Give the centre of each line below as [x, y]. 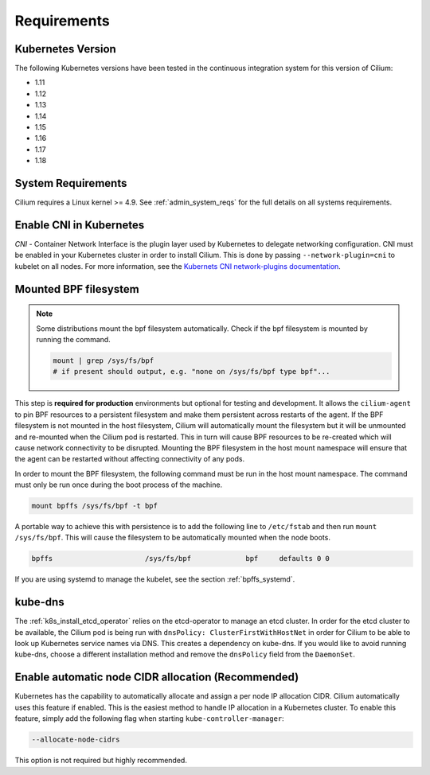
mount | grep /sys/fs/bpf [104, 360]
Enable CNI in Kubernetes [80, 225]
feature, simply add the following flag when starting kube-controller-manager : [149, 719]
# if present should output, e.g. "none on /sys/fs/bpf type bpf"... [192, 372]
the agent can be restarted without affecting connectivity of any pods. [130, 459]
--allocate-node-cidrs [76, 740]
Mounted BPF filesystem [77, 289]
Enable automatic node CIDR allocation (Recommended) [157, 678]
